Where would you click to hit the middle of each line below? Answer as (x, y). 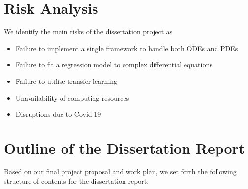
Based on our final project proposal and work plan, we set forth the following (120, 171)
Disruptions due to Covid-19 (58, 114)
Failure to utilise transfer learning (66, 81)
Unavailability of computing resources (72, 97)
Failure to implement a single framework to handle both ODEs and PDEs (127, 48)
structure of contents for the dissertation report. (77, 181)
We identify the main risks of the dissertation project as (88, 32)
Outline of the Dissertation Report (124, 148)
